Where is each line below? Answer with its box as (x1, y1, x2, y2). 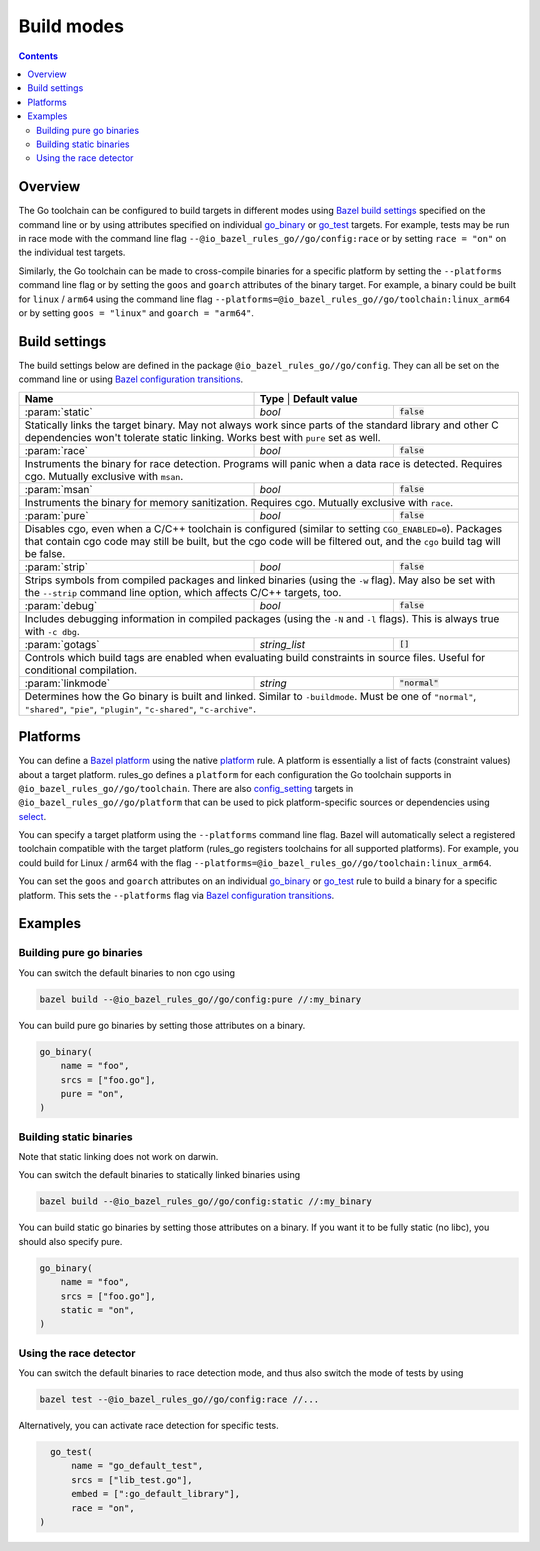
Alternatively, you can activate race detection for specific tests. (18, 1420, 279, 1432)
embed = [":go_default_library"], (71, 1488, 240, 1500)
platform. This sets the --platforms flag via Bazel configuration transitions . (18, 889, 335, 901)
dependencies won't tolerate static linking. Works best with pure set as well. (24, 430, 381, 444)
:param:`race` (24, 443, 89, 457)
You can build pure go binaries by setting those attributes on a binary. (18, 1019, 306, 1031)
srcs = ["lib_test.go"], (71, 1474, 194, 1485)
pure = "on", (60, 1088, 125, 1099)
